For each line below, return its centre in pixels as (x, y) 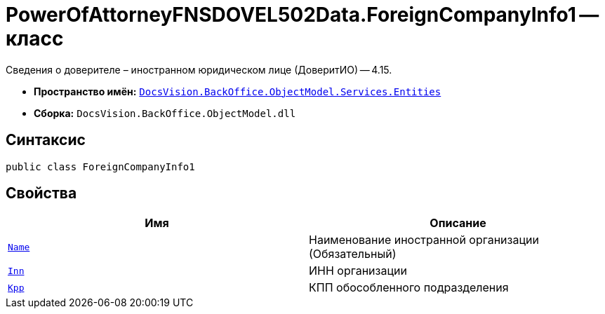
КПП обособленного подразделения (409, 288)
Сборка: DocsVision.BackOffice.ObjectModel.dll (165, 113)
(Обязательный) (353, 254)
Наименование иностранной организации (424, 240)
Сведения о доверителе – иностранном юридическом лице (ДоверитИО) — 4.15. (199, 69)
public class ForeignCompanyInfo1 (100, 166)
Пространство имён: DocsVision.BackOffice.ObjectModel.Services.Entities (238, 91)
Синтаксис (46, 140)
